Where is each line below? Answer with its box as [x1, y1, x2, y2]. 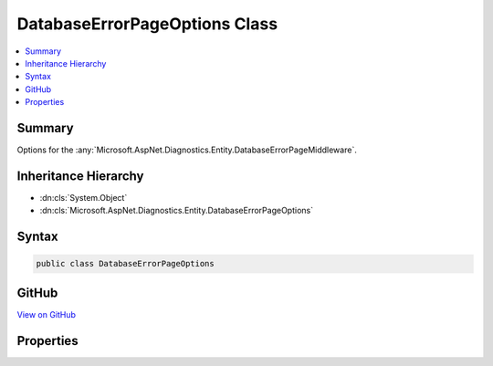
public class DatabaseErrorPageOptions [36, 258, 215, 269]
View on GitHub [16, 308, 77, 319]
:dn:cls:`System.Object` [39, 192, 128, 203]
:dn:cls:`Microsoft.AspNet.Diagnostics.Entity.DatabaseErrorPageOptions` [39, 205, 314, 216]
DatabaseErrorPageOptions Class [16, 14, 278, 34]
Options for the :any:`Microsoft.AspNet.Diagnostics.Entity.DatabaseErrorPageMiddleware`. [16, 144, 358, 155]
